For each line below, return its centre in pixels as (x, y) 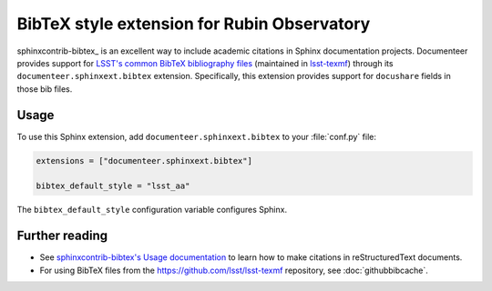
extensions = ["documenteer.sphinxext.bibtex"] (144, 161)
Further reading (62, 236)
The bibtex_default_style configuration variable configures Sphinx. (152, 210)
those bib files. (45, 89)
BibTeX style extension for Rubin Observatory (194, 24)
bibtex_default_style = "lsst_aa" (113, 186)
